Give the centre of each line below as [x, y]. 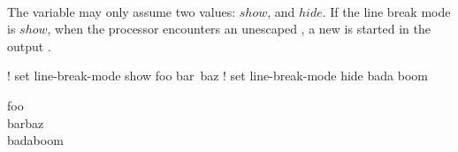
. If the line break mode [386, 11]
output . [29, 46]
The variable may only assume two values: [122, 11]
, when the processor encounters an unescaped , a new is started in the [239, 29]
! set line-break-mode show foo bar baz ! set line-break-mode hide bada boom [218, 76]
